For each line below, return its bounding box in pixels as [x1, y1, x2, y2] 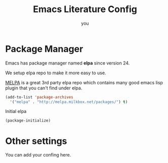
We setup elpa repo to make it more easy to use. [5, 70, 106, 76]
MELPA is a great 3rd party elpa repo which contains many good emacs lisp [5, 79, 163, 85]
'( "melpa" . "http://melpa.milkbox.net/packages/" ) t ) [10, 99, 128, 104]
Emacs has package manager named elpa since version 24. [5, 60, 130, 66]
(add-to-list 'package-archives [5, 94, 73, 99]
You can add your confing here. [5, 152, 71, 158]
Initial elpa [5, 108, 27, 115]
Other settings [5, 135, 67, 147]
